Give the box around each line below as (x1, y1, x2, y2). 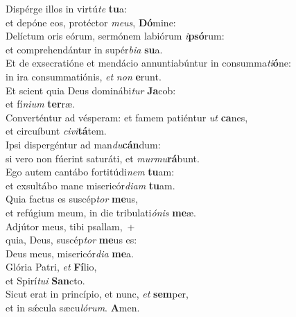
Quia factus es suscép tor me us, (6, 191, 138, 206)
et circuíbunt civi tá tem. (6, 123, 107, 138)
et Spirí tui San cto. (6, 273, 85, 287)
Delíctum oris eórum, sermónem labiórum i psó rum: (6, 28, 225, 43)
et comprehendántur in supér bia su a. (6, 42, 163, 56)
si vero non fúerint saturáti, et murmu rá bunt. (6, 151, 200, 165)
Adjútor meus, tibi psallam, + (6, 219, 135, 233)
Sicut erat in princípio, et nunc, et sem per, (6, 286, 189, 301)
